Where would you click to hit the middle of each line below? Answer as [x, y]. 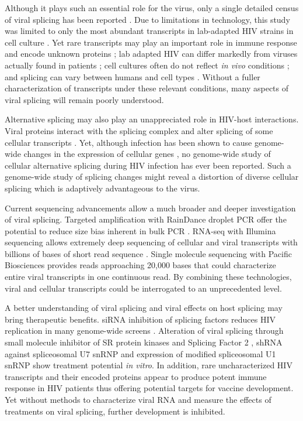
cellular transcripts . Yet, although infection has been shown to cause [128, 142]
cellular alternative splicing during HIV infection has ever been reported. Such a [148, 165]
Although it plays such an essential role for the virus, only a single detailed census [152, 8]
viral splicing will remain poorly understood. [84, 99]
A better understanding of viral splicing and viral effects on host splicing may [144, 308]
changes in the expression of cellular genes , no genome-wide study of [147, 154]
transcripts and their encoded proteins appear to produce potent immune [136, 376]
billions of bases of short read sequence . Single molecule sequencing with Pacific [148, 253]
